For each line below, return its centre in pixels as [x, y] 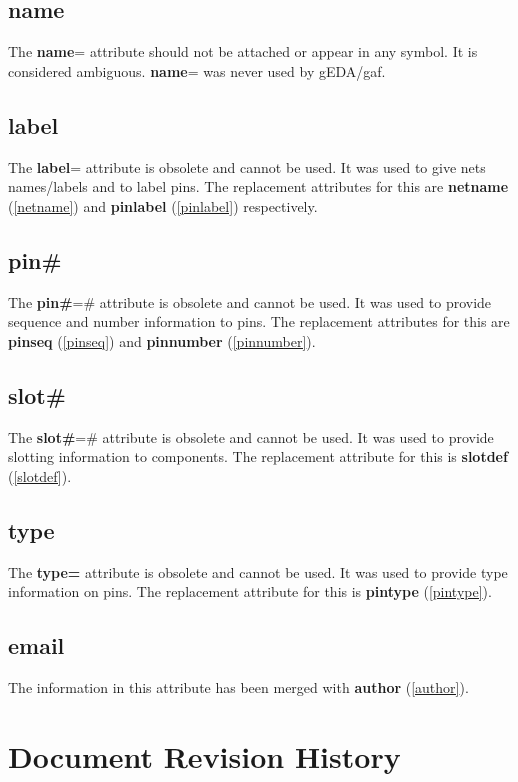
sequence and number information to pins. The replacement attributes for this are [259, 321]
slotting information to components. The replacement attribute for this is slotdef [258, 456]
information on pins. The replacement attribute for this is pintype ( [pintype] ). [250, 591]
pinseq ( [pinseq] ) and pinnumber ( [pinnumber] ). [162, 340]
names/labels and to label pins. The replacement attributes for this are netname [258, 186]
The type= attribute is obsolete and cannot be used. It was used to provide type [258, 571]
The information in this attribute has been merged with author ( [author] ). [238, 686]
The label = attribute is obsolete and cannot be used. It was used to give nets [247, 166]
